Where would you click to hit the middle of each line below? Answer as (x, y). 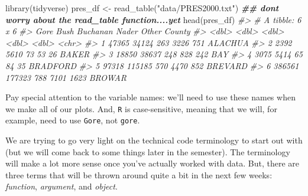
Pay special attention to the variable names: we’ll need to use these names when (150, 97)
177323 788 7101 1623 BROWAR (66, 77)
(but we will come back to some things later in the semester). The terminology (148, 151)
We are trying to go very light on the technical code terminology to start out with (154, 140)
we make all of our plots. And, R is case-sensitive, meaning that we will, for (141, 108)
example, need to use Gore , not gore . (73, 120)
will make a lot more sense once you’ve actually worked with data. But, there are (153, 163)
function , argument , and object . (61, 186)
